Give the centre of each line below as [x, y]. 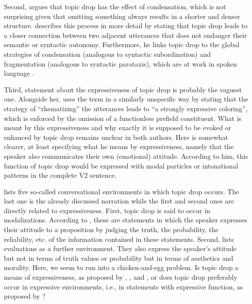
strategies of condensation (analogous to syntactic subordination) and [108, 54]
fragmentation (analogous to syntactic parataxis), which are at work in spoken [120, 63]
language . [19, 73]
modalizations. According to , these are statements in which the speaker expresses [126, 220]
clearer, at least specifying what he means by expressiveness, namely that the [119, 146]
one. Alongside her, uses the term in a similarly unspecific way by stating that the [126, 99]
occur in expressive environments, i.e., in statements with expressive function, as [124, 286]
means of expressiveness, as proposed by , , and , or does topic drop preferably [121, 277]
